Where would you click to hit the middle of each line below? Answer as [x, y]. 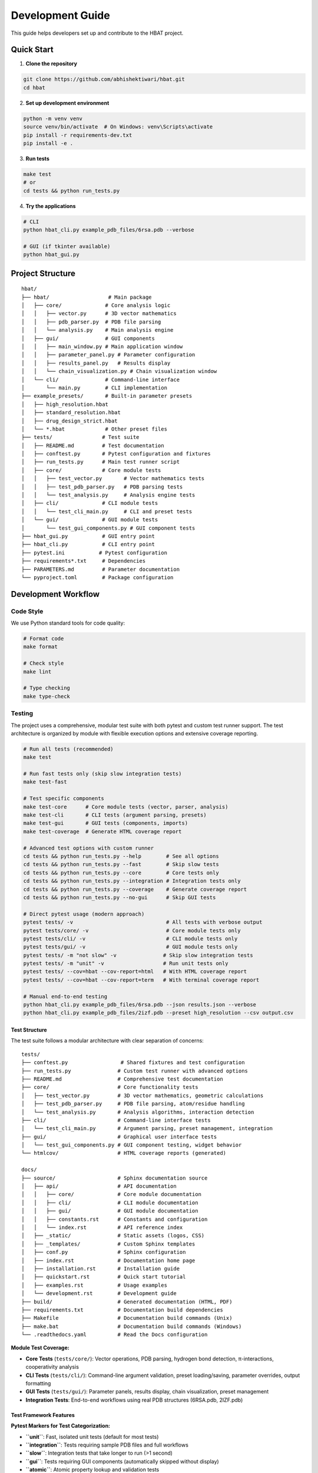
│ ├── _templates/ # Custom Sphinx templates [108, 1244]
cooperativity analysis [52, 1367]
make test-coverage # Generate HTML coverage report [102, 831]
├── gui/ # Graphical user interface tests [119, 1137]
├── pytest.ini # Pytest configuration [95, 553]
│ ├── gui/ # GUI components [88, 338]
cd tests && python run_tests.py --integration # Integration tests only [132, 881]
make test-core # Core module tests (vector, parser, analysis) [126, 807]
